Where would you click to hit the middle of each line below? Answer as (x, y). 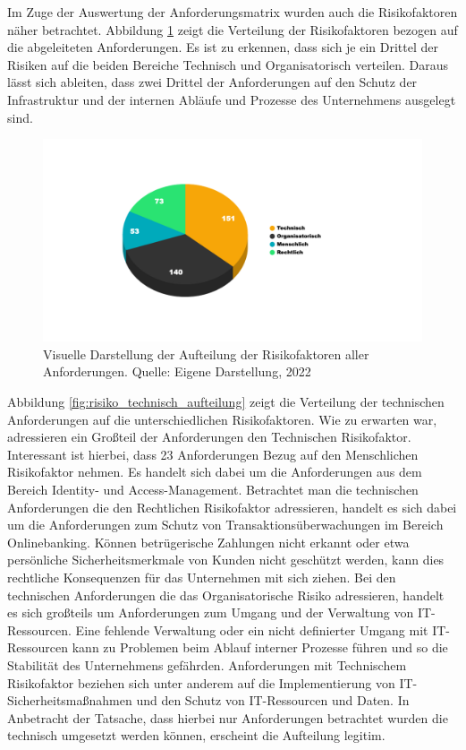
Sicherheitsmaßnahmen (70, 700)
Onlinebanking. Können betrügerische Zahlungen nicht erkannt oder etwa (208, 542)
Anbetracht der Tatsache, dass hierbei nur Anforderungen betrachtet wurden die (228, 717)
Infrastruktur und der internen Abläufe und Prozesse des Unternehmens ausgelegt (232, 99)
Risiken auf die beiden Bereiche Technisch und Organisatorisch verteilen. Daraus (228, 64)
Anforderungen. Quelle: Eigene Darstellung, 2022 (177, 371)
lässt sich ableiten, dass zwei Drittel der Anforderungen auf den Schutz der (212, 82)
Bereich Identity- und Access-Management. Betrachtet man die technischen (213, 489)
